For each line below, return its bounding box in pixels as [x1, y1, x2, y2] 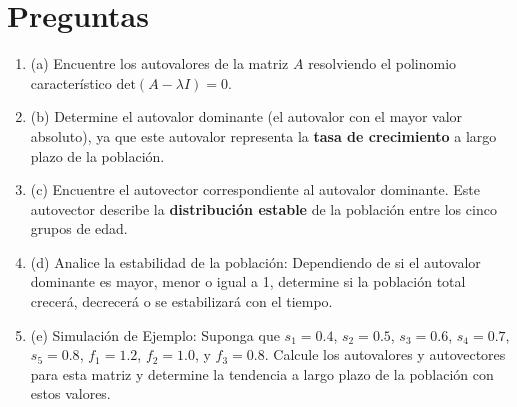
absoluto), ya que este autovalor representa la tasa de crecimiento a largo [30, 125, 497, 146]
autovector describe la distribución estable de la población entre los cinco [30, 198, 497, 219]
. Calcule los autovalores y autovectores [264, 344, 506, 365]
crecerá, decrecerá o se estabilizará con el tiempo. [30, 291, 333, 312]
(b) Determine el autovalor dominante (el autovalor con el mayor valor [30, 106, 463, 127]
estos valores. [30, 383, 111, 404]
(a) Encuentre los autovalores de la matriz [30, 53, 289, 74]
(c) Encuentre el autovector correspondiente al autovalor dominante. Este [30, 179, 480, 200]
